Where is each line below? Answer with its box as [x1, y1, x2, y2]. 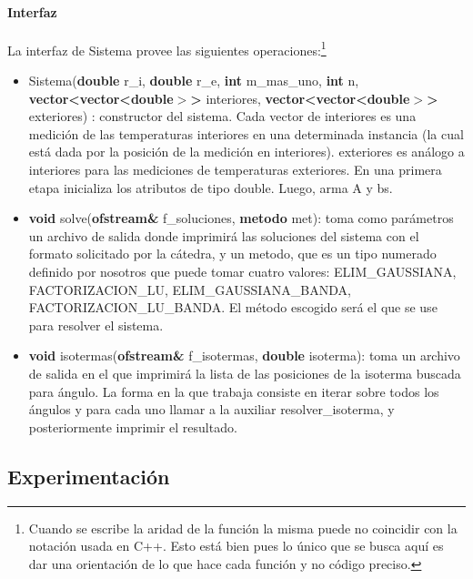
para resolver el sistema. [28, 315, 164, 334]
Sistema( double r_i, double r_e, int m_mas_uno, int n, [28, 71, 359, 90]
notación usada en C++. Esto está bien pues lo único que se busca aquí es [28, 536, 444, 555]
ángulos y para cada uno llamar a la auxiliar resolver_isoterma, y [28, 400, 395, 419]
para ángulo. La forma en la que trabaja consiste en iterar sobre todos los [28, 381, 439, 401]
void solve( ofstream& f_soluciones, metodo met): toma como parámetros [28, 208, 454, 228]
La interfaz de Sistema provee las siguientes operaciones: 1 [7, 37, 327, 59]
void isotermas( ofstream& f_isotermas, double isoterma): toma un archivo [28, 346, 460, 365]
